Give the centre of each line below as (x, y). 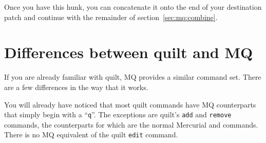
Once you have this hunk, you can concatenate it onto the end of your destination (133, 7)
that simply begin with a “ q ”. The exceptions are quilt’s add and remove (118, 114)
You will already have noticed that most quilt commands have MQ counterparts (130, 104)
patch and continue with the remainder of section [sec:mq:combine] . (111, 17)
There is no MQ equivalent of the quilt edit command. (91, 135)
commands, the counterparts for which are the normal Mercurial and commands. (131, 124)
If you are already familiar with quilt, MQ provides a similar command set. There (133, 77)
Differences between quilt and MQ (129, 52)
